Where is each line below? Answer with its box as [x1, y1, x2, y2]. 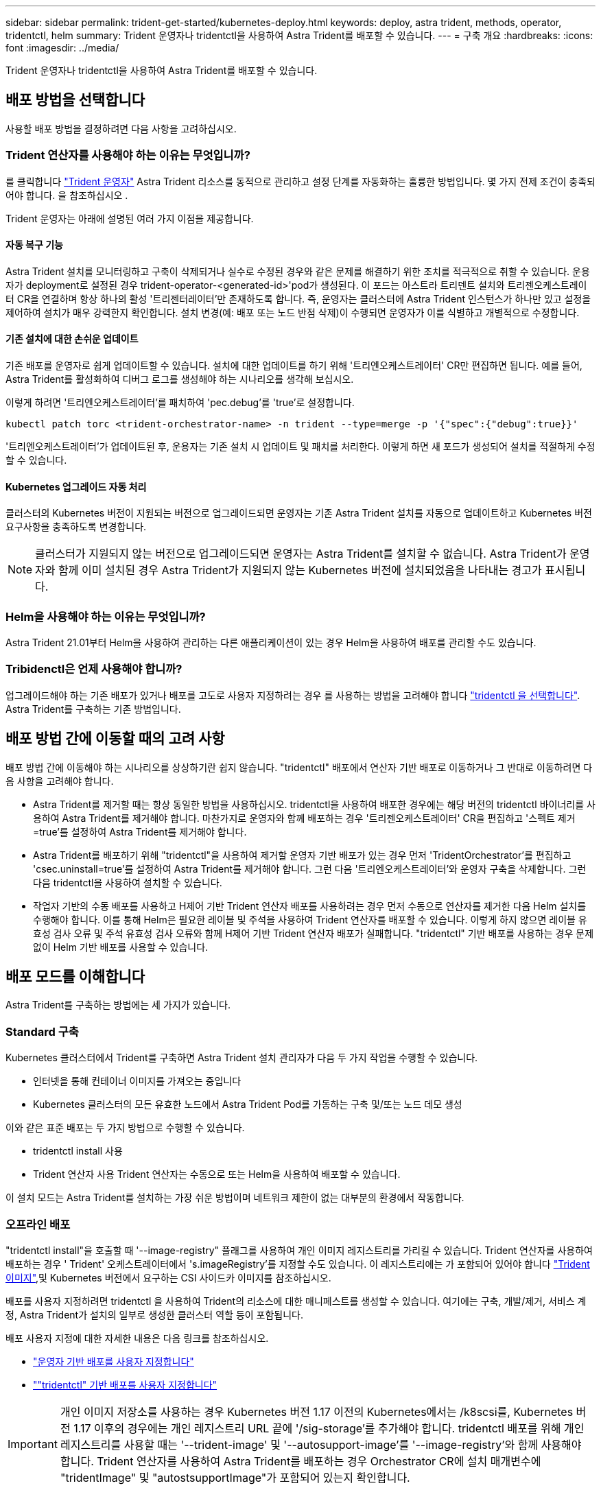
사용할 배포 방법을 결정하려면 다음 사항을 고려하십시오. [5, 122, 237, 134]
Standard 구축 [5, 1024, 79, 1039]
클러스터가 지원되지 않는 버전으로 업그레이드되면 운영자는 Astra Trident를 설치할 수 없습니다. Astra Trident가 [35, 547, 567, 561]
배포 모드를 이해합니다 [5, 968, 145, 986]
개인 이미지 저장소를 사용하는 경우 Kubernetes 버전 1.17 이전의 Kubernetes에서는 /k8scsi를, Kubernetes [60, 1404, 574, 1419]
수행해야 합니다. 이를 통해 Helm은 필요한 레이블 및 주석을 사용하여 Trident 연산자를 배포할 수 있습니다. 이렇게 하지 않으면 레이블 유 [33, 913, 587, 925]
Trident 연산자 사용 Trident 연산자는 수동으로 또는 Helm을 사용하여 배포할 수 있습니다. [33, 1168, 401, 1181]
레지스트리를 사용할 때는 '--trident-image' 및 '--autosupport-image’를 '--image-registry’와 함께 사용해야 [60, 1437, 582, 1452]
